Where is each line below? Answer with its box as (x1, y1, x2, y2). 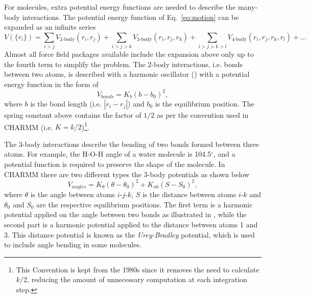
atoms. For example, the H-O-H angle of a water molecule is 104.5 (4, 148, 211, 159)
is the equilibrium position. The (155, 98, 254, 109)
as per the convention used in (156, 109, 249, 120)
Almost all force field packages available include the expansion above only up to (4, 49, 254, 59)
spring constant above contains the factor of (4, 109, 141, 120)
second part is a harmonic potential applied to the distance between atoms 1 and (4, 219, 258, 229)
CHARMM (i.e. (4, 121, 53, 132)
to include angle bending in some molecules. (4, 239, 141, 250)
